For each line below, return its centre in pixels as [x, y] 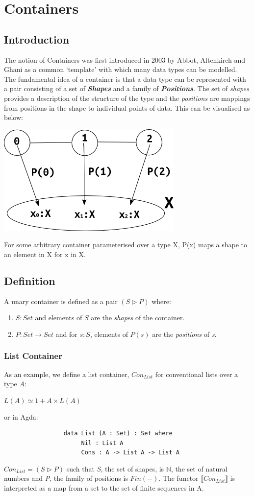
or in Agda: [21, 416]
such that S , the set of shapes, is [115, 468]
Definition [30, 280]
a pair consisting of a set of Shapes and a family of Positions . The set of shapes [127, 88]
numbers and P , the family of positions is [66, 478]
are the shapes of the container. [138, 318]
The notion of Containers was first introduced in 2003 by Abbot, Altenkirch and [125, 59]
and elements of [59, 318]
